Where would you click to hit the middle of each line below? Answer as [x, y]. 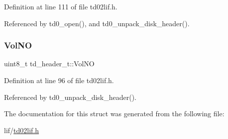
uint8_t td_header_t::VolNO [49, 64]
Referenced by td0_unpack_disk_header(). [70, 97]
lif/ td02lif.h [22, 130]
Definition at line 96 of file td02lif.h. [59, 80]
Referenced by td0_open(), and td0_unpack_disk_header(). [97, 23]
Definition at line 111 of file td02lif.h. [61, 6]
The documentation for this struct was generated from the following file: [114, 114]
